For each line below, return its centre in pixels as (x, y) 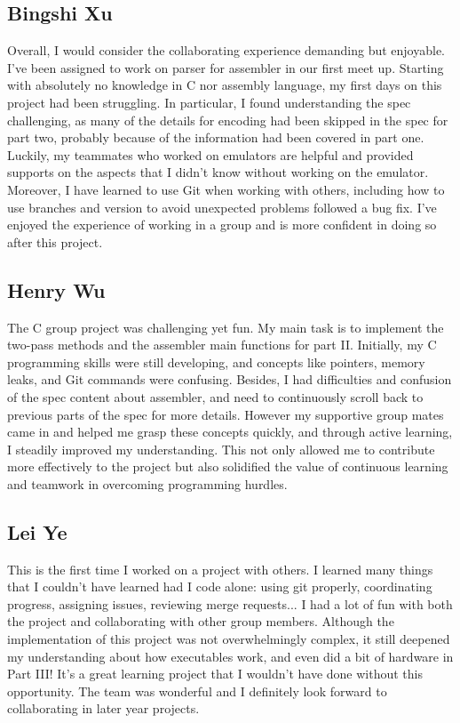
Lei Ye (37, 531)
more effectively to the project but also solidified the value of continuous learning (228, 466)
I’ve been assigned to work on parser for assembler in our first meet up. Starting (226, 67)
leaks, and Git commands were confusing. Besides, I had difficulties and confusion (230, 379)
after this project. (55, 241)
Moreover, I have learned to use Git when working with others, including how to (226, 189)
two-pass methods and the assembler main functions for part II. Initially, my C (222, 345)
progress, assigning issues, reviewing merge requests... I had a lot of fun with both (230, 603)
